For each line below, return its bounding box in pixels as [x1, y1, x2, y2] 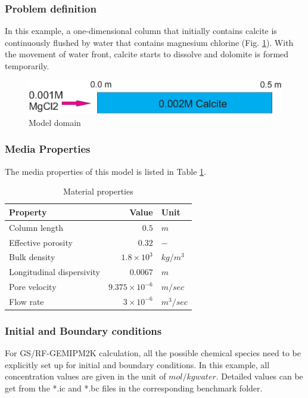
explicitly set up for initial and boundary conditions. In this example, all [5, 358, 270, 371]
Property [9, 205, 47, 218]
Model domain [29, 116, 81, 128]
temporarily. [5, 60, 49, 72]
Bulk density [9, 251, 55, 263]
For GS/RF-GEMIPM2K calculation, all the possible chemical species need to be [5, 347, 301, 359]
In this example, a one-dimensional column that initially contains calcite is [5, 24, 277, 37]
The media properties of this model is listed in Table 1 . [5, 165, 206, 177]
